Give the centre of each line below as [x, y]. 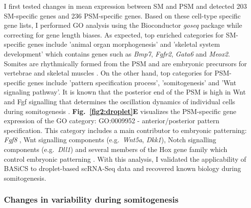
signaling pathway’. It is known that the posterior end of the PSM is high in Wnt [125, 92]
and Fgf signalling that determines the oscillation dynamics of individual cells [120, 101]
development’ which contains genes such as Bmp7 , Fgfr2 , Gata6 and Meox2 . [117, 53]
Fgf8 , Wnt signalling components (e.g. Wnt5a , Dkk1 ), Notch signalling [110, 140]
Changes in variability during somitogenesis [91, 199]
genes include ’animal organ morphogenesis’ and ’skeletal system [124, 44]
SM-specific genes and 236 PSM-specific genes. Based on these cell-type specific [122, 15]
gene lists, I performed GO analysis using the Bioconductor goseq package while [123, 25]
